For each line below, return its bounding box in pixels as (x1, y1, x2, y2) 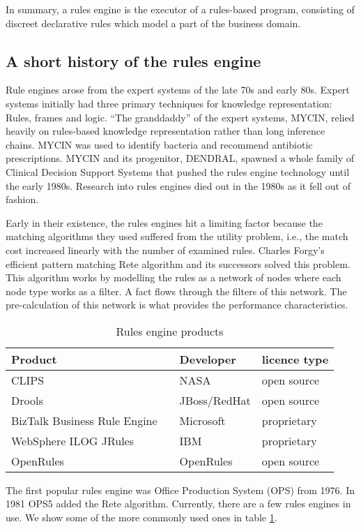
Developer (179, 350, 236, 367)
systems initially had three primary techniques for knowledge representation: (6, 96, 332, 110)
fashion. (6, 192, 39, 207)
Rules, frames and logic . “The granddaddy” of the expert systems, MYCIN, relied (6, 110, 355, 124)
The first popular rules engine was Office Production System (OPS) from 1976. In (6, 482, 355, 497)
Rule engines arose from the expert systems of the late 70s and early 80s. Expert (6, 82, 350, 97)
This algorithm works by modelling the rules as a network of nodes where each (6, 270, 341, 285)
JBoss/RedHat (179, 392, 251, 408)
